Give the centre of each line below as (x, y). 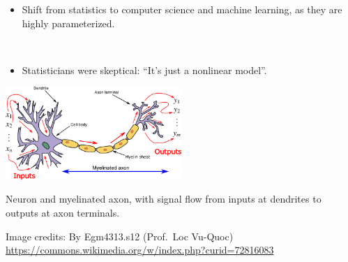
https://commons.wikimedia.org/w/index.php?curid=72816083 (140, 250)
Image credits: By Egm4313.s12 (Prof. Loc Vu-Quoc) (120, 236)
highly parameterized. (68, 23)
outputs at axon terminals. (63, 213)
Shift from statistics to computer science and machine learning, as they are (182, 9)
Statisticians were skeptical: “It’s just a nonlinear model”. (144, 70)
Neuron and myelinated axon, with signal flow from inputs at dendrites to (164, 199)
